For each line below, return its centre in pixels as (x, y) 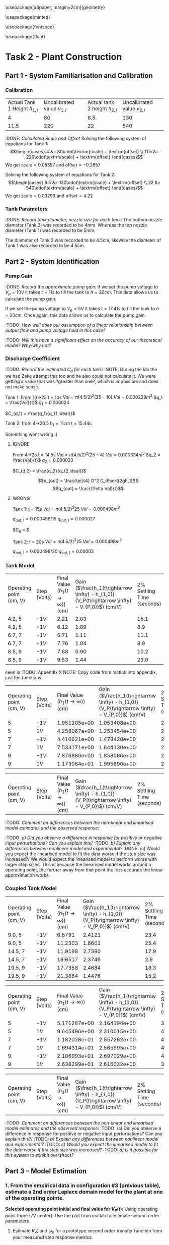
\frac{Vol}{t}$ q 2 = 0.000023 (43, 461)
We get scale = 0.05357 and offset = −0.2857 (53, 165)
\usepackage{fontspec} (30, 27)
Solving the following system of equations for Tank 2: (60, 175)
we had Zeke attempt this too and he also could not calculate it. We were (80, 376)
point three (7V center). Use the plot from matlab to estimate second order (82, 1215)
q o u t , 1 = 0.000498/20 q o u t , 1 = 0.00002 (53, 552)
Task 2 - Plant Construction (64, 57)
